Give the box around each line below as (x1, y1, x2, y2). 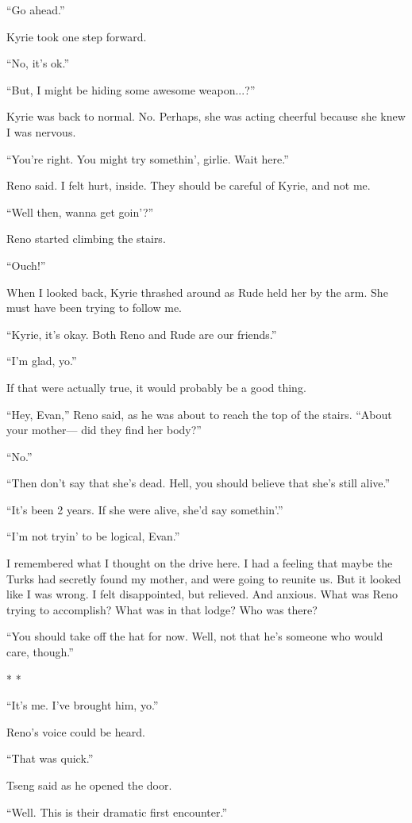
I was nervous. (6, 123, 76, 140)
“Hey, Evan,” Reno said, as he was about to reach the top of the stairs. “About (6, 406, 392, 422)
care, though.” (6, 644, 74, 660)
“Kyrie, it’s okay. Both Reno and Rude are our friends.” (6, 325, 277, 342)
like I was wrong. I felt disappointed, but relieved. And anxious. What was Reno (6, 586, 398, 602)
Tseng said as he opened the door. (6, 777, 172, 793)
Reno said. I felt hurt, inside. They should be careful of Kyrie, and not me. (6, 177, 371, 194)
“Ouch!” (6, 256, 46, 273)
